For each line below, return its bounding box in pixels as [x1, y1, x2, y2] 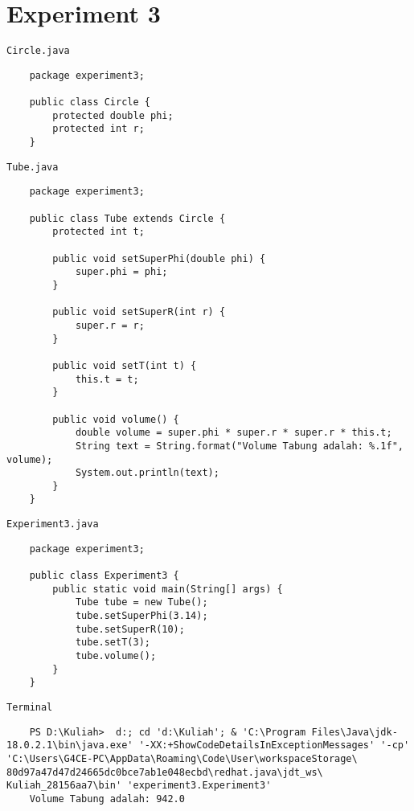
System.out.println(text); [75, 467, 219, 479]
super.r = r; [75, 319, 145, 331]
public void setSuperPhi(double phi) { [52, 252, 266, 264]
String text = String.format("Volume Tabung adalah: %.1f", [75, 440, 404, 452]
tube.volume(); [75, 650, 157, 662]
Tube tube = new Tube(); [75, 596, 208, 608]
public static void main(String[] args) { [52, 583, 283, 595]
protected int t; [52, 226, 145, 238]
